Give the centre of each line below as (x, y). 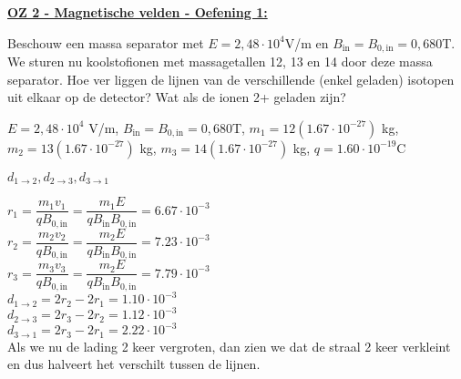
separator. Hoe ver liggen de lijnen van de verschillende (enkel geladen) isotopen (231, 79)
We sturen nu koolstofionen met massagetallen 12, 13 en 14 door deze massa (220, 61)
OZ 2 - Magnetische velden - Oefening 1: (138, 12)
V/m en (307, 42)
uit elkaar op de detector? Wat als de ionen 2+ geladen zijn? (177, 97)
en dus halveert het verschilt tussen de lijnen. (134, 364)
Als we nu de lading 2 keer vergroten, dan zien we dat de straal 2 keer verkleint (229, 346)
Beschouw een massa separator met (106, 42)
